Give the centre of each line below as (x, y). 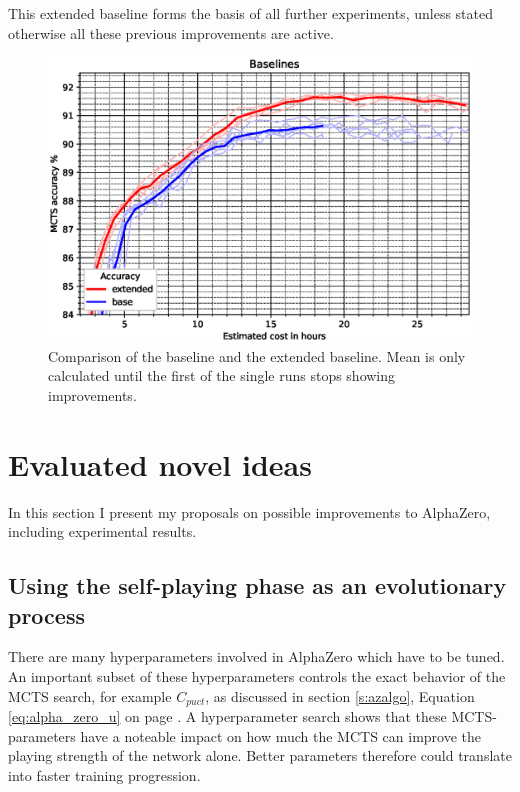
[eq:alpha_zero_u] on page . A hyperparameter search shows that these (227, 715)
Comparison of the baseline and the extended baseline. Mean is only (257, 355)
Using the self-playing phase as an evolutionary (257, 585)
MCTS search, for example (90, 695)
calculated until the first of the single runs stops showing (222, 375)
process (46, 614)
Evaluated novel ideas (160, 463)
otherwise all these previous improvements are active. (171, 32)
